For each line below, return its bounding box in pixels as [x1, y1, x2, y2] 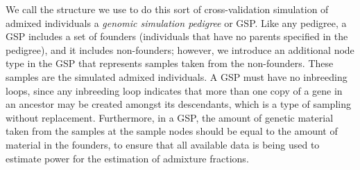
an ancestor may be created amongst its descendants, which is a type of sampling [6, 97, 351, 111]
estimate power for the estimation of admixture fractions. [6, 151, 249, 165]
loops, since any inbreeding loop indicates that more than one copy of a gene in [6, 83, 343, 97]
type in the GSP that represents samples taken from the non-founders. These [6, 56, 334, 70]
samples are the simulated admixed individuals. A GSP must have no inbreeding [6, 69, 348, 84]
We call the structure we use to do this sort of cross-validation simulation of [6, 2, 329, 16]
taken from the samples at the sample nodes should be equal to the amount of [6, 124, 338, 138]
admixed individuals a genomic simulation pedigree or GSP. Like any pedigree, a [6, 15, 347, 30]
